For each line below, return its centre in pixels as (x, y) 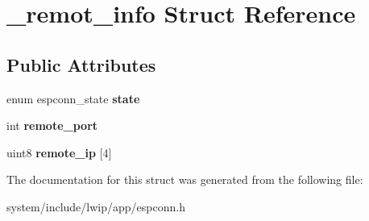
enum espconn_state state (73, 98)
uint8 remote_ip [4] (59, 152)
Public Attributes (81, 64)
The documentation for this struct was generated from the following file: (185, 179)
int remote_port (52, 125)
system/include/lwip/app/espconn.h (96, 206)
